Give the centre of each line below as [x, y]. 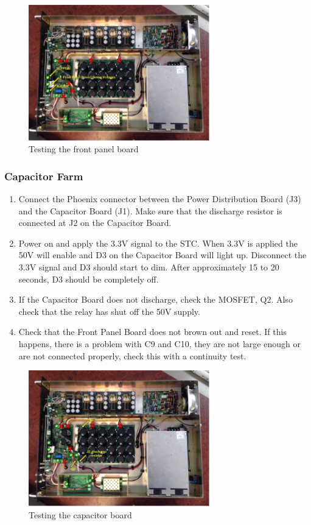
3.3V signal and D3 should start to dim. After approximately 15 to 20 [149, 267]
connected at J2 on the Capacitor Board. [95, 223]
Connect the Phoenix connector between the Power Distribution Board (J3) [160, 199]
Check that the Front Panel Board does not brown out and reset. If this [152, 332]
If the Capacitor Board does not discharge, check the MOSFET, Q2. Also [155, 299]
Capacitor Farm [44, 176]
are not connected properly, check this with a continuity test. [132, 355]
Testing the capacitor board [80, 514]
